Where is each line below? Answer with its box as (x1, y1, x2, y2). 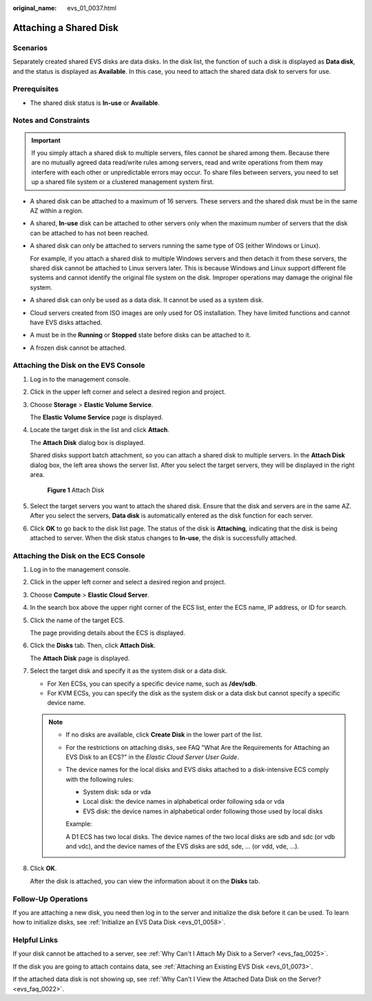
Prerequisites (12, 84, 59, 94)
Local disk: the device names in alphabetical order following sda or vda (83, 797, 285, 806)
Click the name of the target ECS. (30, 616, 125, 624)
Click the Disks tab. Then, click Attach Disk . (30, 642, 156, 650)
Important (31, 136, 61, 144)
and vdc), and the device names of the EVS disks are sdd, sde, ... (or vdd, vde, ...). (65, 842, 300, 851)
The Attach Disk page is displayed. (30, 654, 130, 662)
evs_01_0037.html (67, 4, 117, 12)
